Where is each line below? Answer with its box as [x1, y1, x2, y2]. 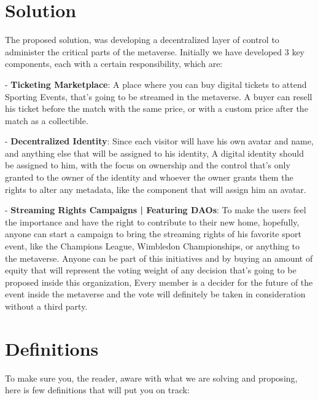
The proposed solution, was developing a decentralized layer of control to [5, 33, 279, 46]
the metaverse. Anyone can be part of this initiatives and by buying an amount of [5, 251, 313, 264]
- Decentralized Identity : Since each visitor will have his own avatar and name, [5, 135, 314, 147]
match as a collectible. [5, 114, 88, 127]
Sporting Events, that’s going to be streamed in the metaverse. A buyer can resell [5, 90, 312, 103]
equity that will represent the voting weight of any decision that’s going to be [5, 264, 297, 276]
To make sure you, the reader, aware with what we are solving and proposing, [5, 371, 298, 384]
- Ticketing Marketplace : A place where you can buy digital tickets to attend [5, 77, 307, 90]
